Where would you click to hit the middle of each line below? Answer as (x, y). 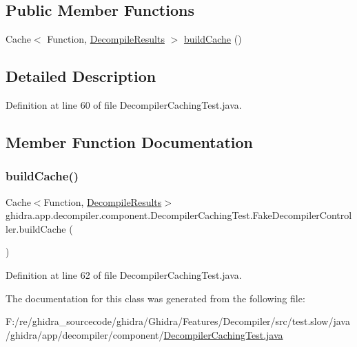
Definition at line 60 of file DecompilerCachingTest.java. (124, 105)
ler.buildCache (36, 228)
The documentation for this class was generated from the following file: (155, 298)
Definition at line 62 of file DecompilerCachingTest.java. (124, 274)
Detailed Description (81, 76)
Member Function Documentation (130, 141)
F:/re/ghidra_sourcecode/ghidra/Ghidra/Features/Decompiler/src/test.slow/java (178, 321)
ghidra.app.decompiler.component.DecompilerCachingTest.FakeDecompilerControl (179, 215)
